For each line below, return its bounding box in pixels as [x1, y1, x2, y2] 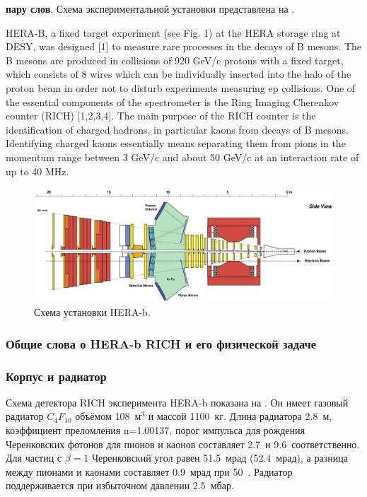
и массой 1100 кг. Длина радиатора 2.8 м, [148, 409, 332, 423]
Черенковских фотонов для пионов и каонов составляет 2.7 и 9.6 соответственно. [6, 436, 360, 451]
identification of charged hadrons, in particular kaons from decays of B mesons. [6, 122, 349, 136]
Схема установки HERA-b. [34, 305, 151, 320]
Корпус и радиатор [6, 367, 107, 385]
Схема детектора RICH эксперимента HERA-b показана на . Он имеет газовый [6, 394, 349, 409]
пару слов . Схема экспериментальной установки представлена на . [6, 1, 295, 16]
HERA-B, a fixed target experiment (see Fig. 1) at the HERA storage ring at [6, 25, 341, 40]
